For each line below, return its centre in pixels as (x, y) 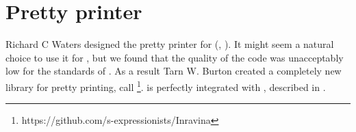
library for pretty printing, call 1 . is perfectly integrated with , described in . (166, 85)
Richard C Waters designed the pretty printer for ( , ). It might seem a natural (170, 44)
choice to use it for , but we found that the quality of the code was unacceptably (175, 57)
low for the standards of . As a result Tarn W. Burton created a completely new (174, 71)
